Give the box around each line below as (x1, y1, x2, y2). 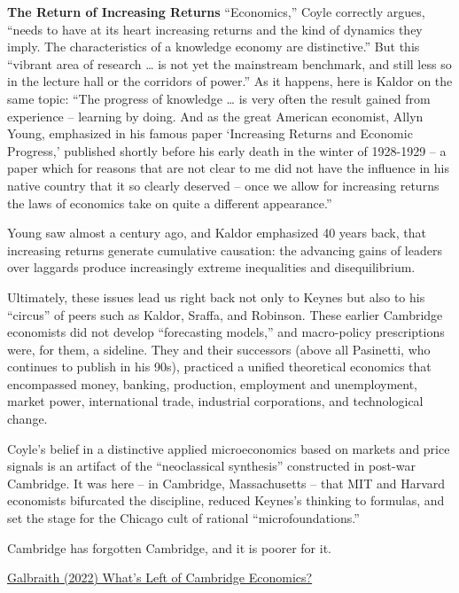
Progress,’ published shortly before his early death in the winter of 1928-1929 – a (7, 141, 447, 160)
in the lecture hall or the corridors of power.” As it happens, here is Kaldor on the (7, 72, 453, 90)
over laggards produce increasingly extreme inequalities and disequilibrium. (7, 258, 416, 277)
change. (7, 410, 48, 428)
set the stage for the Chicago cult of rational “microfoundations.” (7, 509, 360, 527)
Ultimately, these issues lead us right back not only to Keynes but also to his (7, 287, 425, 306)
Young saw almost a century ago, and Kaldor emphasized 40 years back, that (7, 223, 426, 242)
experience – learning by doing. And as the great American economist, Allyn (7, 106, 424, 125)
